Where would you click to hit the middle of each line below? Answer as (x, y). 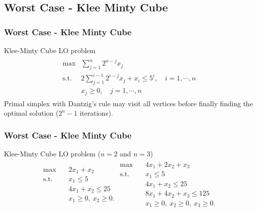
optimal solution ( (31, 113)
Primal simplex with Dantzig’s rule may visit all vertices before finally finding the (128, 103)
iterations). (96, 113)
